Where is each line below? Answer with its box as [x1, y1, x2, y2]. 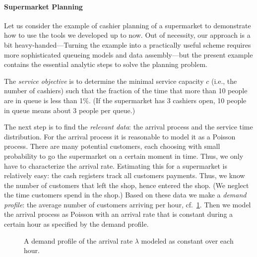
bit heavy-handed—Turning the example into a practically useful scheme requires [4, 39, 251, 50]
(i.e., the [211, 75, 237, 86]
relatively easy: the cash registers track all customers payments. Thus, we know [4, 170, 245, 181]
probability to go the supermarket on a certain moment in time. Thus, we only [4, 150, 244, 161]
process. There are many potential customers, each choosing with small [4, 141, 220, 151]
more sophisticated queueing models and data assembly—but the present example [4, 49, 253, 60]
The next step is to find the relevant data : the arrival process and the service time [4, 122, 253, 132]
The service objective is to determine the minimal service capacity [4, 75, 204, 86]
